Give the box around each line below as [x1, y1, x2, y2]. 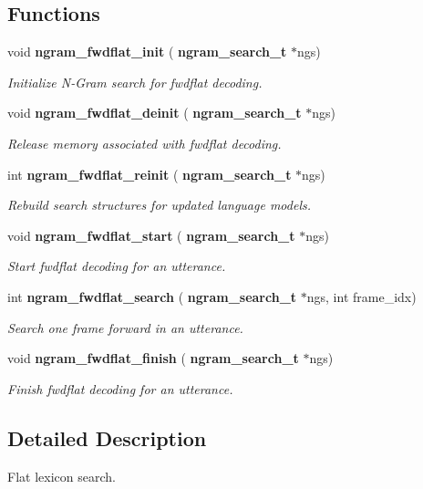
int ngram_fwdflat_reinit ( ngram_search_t [7, 164, 292, 183]
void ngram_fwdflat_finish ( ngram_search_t [7, 349, 299, 368]
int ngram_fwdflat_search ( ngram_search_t [7, 286, 297, 306]
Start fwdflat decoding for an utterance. [7, 256, 226, 276]
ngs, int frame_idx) [306, 286, 417, 306]
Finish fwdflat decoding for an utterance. [7, 379, 233, 398]
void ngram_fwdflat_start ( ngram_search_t [7, 225, 295, 244]
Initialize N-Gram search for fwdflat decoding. [7, 72, 263, 91]
